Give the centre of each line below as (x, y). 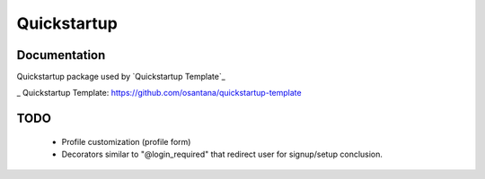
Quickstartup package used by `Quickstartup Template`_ (121, 77)
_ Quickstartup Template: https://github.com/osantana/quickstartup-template (159, 93)
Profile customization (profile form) (126, 141)
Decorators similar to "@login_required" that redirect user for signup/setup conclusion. (222, 154)
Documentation (61, 55)
